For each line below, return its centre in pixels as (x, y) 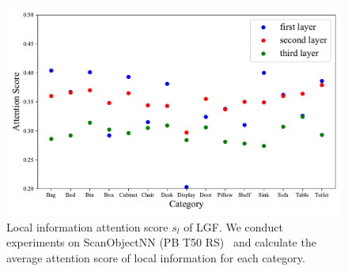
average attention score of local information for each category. (156, 257)
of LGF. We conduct (233, 226)
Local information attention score (87, 226)
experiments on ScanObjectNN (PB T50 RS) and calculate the (161, 242)
